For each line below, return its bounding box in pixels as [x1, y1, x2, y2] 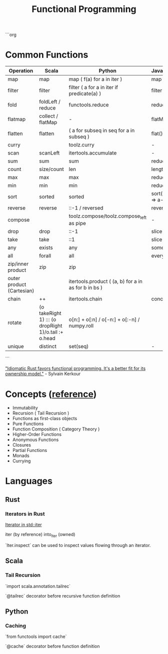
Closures [12, 442, 31, 448]
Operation [8, 67, 33, 74]
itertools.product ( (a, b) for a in [68, 278, 142, 285]
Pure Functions [12, 421, 44, 427]
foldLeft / [39, 98, 61, 105]
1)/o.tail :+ [39, 328, 63, 335]
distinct [39, 343, 56, 350]
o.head [39, 335, 56, 342]
